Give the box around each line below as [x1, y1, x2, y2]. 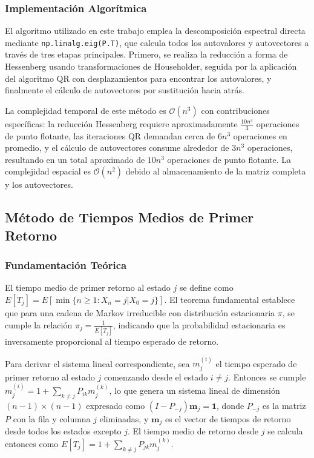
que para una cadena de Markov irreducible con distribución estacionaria [5, 307, 275, 319]
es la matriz [262, 399, 306, 411]
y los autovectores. [5, 178, 73, 191]
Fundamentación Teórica [5, 257, 127, 273]
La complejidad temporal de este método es [5, 104, 166, 116]
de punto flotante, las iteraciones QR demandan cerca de [5, 129, 215, 142]
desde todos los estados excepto [5, 425, 122, 437]
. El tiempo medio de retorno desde [127, 425, 259, 437]
